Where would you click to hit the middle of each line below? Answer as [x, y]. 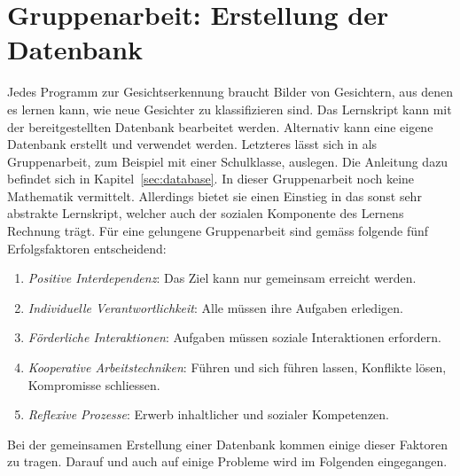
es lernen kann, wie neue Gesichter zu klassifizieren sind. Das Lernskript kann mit [230, 109]
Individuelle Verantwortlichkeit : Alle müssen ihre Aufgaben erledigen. [215, 307]
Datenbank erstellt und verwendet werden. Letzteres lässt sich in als [192, 144]
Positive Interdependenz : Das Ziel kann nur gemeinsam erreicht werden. [222, 278]
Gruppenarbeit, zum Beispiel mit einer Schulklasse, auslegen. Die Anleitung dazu [228, 161]
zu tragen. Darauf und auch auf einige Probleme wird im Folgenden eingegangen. [227, 461]
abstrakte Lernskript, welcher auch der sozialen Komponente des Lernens [206, 213]
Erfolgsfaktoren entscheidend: [87, 248]
